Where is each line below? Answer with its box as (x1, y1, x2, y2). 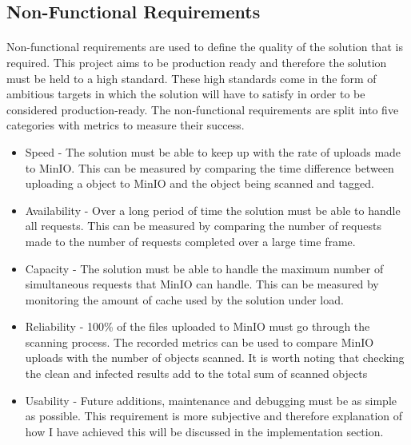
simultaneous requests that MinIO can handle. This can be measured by (25, 276, 379, 292)
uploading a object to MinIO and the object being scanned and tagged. (25, 175, 374, 192)
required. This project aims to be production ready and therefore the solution (6, 54, 387, 70)
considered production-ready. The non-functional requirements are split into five (6, 101, 399, 117)
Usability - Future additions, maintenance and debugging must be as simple (25, 391, 397, 408)
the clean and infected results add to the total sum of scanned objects (25, 365, 368, 382)
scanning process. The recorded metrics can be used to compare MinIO (25, 333, 374, 350)
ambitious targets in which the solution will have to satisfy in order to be (6, 85, 365, 102)
